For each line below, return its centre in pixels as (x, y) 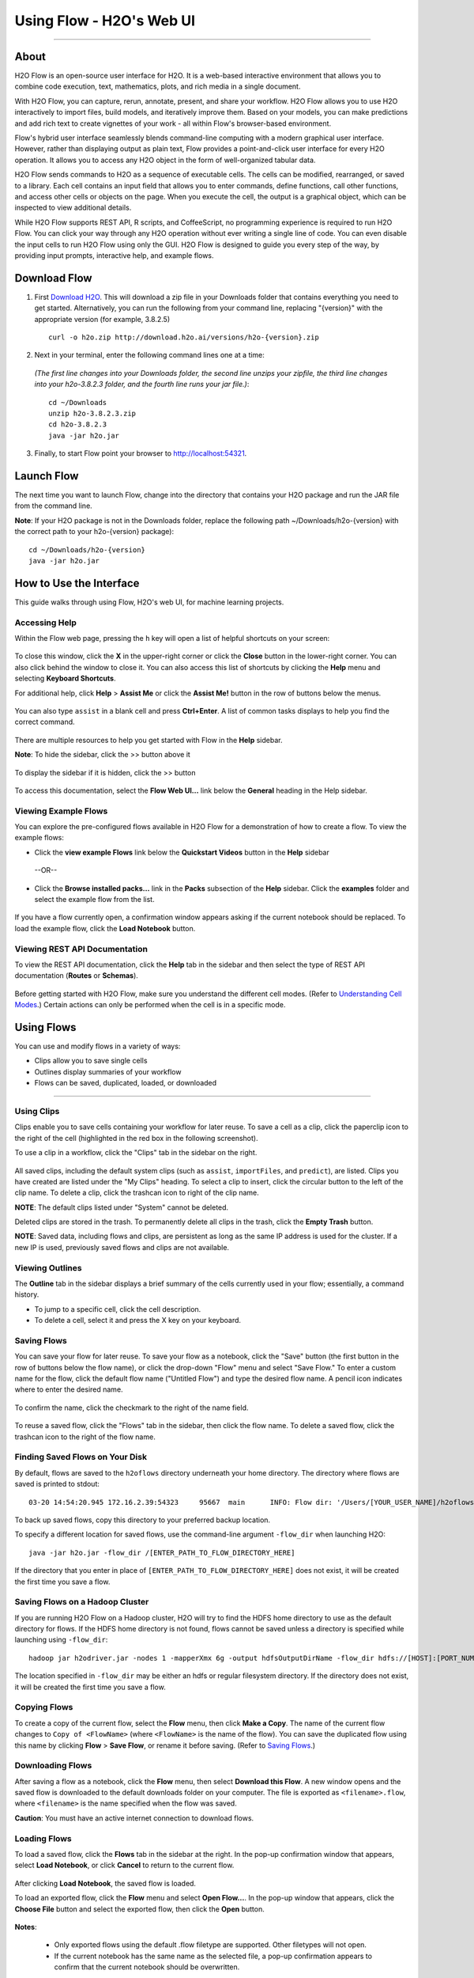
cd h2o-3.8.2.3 (78, 424)
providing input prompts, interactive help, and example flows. (114, 255)
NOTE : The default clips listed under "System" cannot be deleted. (122, 1207)
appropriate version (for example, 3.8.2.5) (102, 319)
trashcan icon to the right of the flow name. (85, 1437)
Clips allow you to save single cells (91, 1061)
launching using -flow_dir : (61, 1640)
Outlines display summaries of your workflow (108, 1071)
